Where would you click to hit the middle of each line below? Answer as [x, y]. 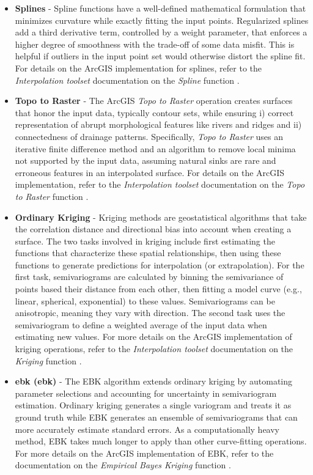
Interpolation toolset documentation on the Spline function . [127, 80]
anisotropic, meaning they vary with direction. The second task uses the [150, 313]
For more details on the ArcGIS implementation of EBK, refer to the [144, 453]
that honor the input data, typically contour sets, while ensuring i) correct [154, 112]
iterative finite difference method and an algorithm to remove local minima [155, 148]
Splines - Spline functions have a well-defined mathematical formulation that [160, 8]
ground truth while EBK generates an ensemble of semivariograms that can [156, 417]
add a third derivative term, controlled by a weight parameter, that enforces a [161, 32]
